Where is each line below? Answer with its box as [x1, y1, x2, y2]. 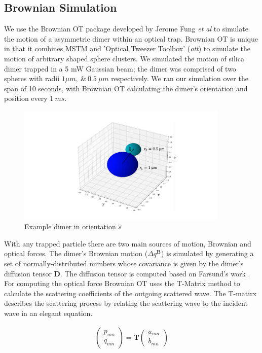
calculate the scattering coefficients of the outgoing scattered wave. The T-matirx [4, 288, 257, 298]
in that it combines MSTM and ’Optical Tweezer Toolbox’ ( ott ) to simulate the [4, 43, 251, 54]
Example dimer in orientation [24, 221, 116, 232]
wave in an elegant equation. [4, 307, 93, 318]
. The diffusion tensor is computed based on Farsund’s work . [60, 268, 250, 278]
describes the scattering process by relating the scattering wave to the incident [4, 298, 248, 308]
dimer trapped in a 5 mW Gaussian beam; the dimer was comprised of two [4, 63, 236, 74]
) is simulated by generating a [161, 248, 254, 259]
